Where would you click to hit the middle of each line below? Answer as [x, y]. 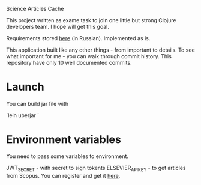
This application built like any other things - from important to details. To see [100, 50]
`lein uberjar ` [23, 115]
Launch [25, 87]
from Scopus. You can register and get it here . [63, 175]
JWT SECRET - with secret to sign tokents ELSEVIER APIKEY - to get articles [96, 168]
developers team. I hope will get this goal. [58, 27]
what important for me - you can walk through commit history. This [89, 56]
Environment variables [64, 140]
